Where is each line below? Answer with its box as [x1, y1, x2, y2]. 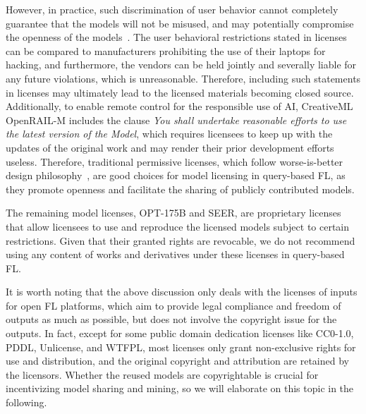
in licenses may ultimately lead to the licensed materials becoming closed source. [6, 85, 354, 99]
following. [6, 395, 47, 410]
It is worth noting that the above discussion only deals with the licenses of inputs [6, 284, 358, 299]
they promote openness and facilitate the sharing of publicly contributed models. [6, 181, 355, 196]
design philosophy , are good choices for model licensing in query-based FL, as [6, 168, 346, 183]
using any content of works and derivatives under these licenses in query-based [6, 247, 345, 262]
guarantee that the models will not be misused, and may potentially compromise [6, 16, 354, 30]
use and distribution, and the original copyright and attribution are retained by [6, 353, 349, 368]
